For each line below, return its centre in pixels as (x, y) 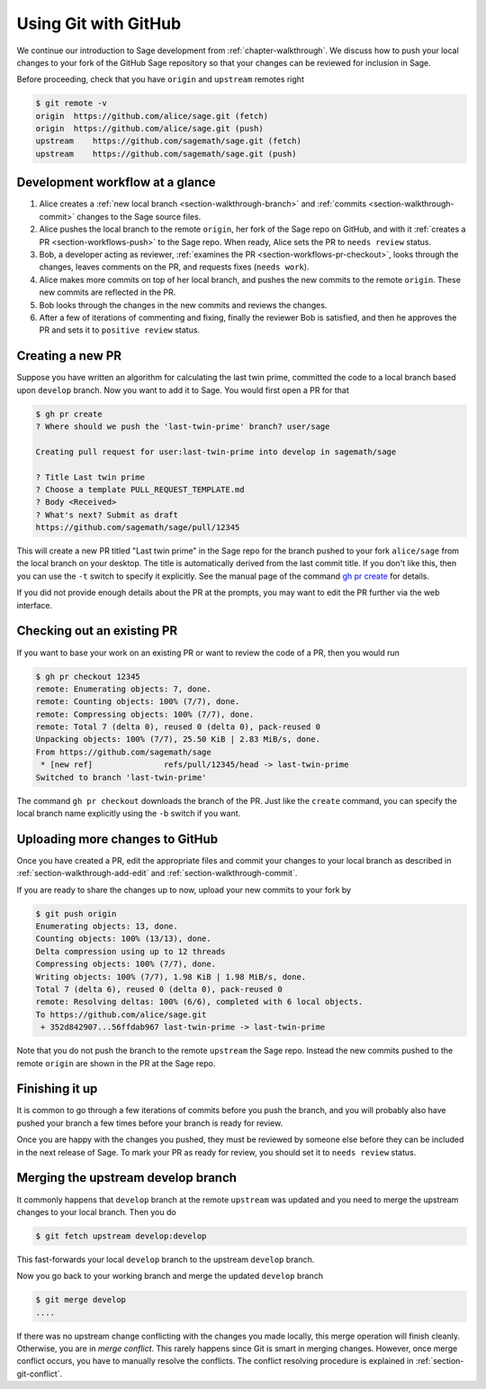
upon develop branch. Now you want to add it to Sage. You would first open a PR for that (183, 390)
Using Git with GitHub (99, 23)
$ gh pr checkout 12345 (88, 676)
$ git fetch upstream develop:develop (121, 1236)
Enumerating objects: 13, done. (107, 927)
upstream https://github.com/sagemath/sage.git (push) (166, 154)
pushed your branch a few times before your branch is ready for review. (150, 1123)
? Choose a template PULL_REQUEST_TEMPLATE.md (140, 489)
